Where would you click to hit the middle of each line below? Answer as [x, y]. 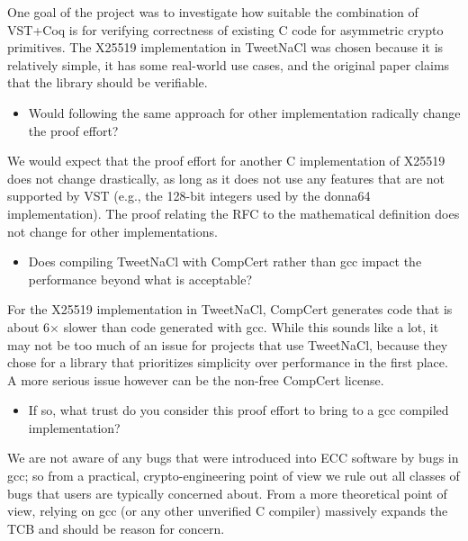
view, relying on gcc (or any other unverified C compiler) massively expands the [228, 511]
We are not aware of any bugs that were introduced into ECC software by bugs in [233, 458]
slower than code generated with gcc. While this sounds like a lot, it [251, 326]
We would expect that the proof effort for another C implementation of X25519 [226, 161]
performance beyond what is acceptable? [140, 279]
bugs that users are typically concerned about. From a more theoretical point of [227, 493]
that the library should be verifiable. [108, 82]
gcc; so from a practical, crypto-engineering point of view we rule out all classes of [234, 476]
